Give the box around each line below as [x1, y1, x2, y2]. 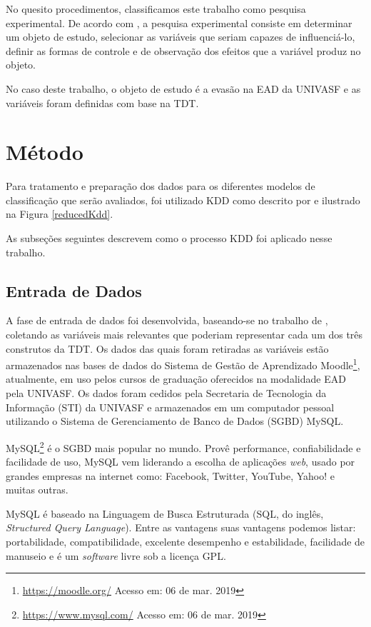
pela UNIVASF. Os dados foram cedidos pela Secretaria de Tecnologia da [6, 386, 327, 401]
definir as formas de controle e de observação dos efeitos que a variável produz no [6, 43, 361, 58]
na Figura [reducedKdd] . [6, 206, 113, 221]
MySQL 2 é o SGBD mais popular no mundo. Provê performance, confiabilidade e [6, 438, 361, 455]
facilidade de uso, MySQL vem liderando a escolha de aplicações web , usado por [6, 454, 355, 469]
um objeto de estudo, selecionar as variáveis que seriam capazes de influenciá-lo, [6, 29, 355, 44]
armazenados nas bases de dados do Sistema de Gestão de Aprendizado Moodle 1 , [6, 356, 360, 372]
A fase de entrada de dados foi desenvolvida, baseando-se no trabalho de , [6, 313, 328, 328]
